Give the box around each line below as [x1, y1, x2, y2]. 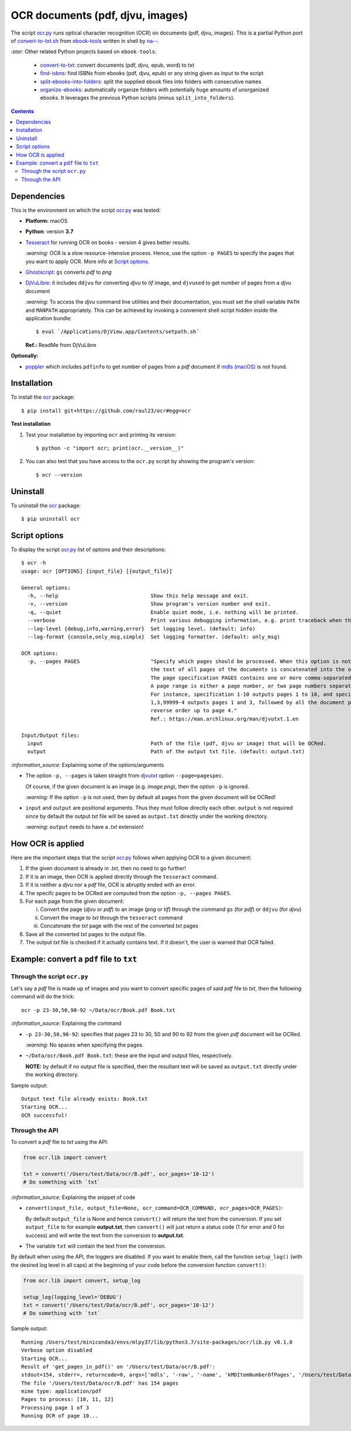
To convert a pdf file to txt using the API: [11, 1138, 108, 1146]
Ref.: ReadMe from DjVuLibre [25, 341, 97, 348]
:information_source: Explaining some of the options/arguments [11, 761, 164, 768]
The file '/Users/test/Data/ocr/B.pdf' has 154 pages [21, 1379, 178, 1386]
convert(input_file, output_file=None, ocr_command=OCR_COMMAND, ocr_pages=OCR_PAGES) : [25, 1205, 283, 1212]
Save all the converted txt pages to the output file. [25, 930, 146, 937]
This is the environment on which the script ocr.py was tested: [11, 206, 161, 213]
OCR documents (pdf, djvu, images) [11, 9, 188, 22]
